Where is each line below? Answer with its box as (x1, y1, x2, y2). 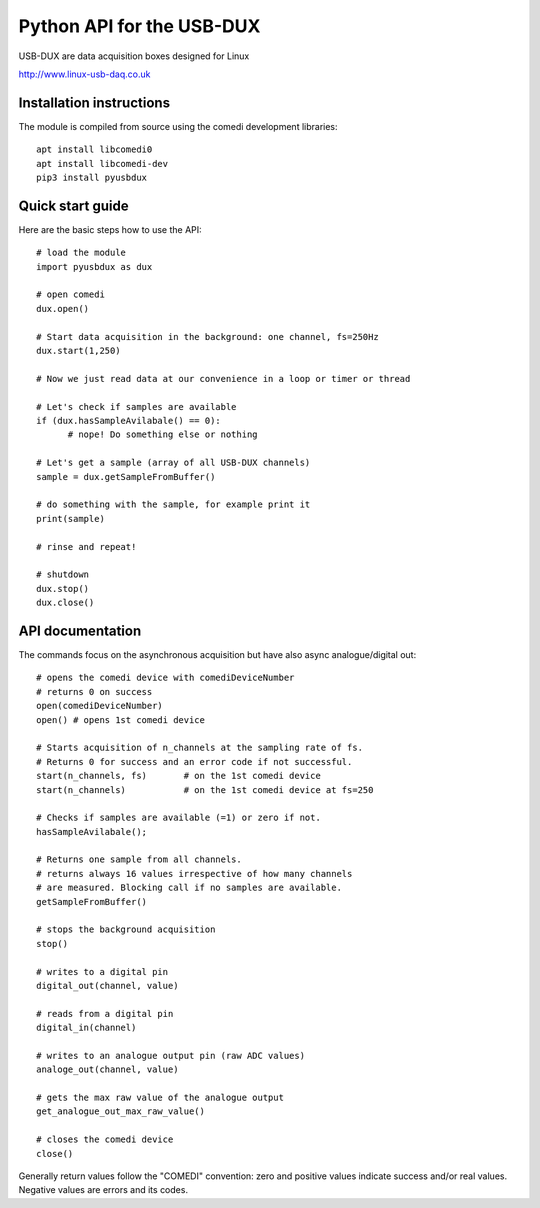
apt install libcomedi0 (36, 144, 153, 155)
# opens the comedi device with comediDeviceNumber (36, 672, 295, 684)
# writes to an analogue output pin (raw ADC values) (36, 1050, 305, 1061)
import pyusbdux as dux (36, 261, 153, 272)
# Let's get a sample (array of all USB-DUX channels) (36, 457, 311, 469)
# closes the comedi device (36, 1134, 174, 1145)
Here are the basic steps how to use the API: (18, 223, 202, 235)
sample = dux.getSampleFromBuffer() (36, 471, 216, 482)
